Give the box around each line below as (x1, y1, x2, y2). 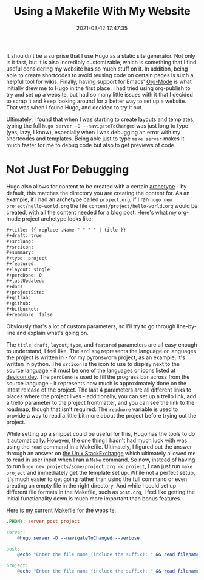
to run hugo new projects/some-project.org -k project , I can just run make (6, 462, 193, 469)
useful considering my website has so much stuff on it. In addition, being (6, 65, 188, 72)
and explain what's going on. (16, 329, 89, 336)
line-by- (177, 322, 197, 330)
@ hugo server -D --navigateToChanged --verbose (17, 535, 140, 541)
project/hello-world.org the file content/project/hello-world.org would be (6, 202, 198, 209)
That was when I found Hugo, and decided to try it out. (6, 103, 143, 111)
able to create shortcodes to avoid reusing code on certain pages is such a (6, 71, 194, 78)
